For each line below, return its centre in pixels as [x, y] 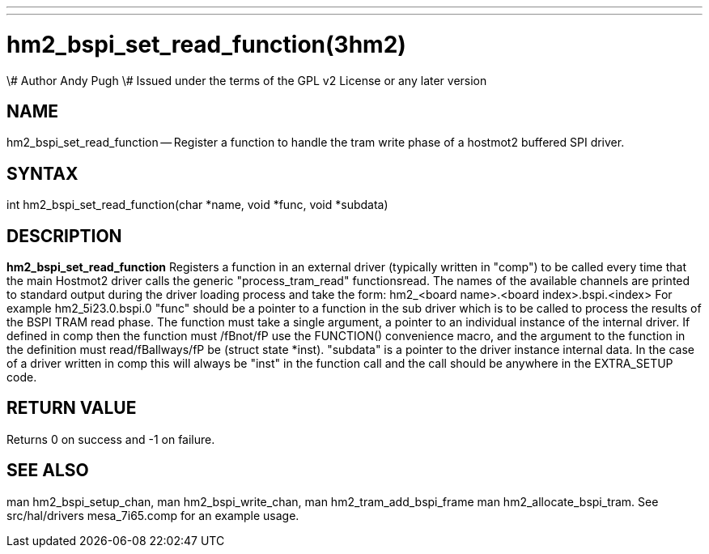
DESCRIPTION [64, 236]
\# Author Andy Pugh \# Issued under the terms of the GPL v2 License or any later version [247, 80]
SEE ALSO [48, 471]
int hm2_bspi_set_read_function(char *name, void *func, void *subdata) [197, 205]
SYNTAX [42, 173]
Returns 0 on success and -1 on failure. [111, 439]
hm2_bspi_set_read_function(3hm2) [206, 44]
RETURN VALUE [72, 408]
